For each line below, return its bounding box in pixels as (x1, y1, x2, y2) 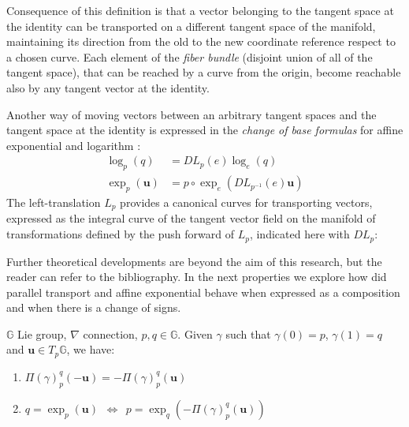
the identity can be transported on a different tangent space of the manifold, (6, 17, 376, 34)
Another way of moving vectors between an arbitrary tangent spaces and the (6, 106, 377, 122)
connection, (83, 325, 138, 342)
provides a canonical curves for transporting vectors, (120, 194, 373, 210)
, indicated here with (249, 226, 350, 242)
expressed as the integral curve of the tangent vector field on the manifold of (6, 210, 376, 227)
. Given (177, 325, 213, 342)
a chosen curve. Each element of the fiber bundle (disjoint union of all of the (6, 48, 373, 65)
